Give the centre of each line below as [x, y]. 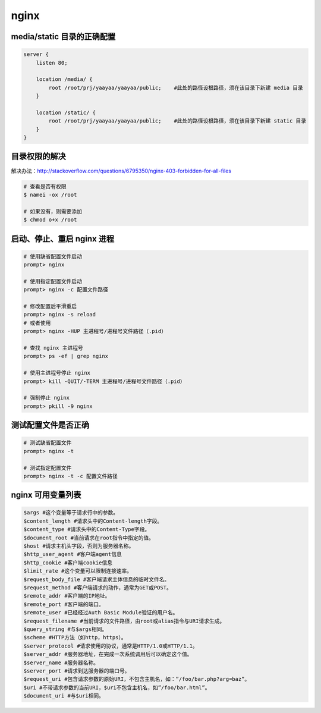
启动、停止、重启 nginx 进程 [63, 239]
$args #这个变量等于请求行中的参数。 [71, 513]
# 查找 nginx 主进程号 [53, 348]
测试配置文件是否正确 [50, 425]
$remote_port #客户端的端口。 [64, 604]
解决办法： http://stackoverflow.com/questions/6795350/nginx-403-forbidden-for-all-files [121, 171]
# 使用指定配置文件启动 [53, 281]
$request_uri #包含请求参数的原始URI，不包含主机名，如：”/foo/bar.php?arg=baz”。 [137, 679]
